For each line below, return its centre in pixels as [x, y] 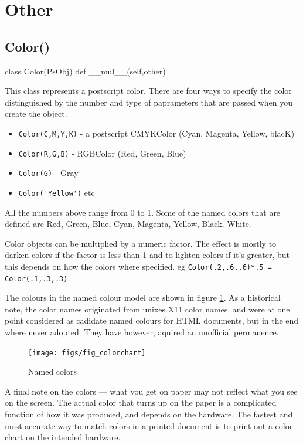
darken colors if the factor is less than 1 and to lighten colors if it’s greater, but [147, 255]
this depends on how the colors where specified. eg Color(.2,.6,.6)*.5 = [138, 266]
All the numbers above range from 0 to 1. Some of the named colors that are [143, 212]
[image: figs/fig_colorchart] [87, 353]
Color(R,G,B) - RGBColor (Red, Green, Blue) [102, 153]
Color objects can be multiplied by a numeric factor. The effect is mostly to [141, 243]
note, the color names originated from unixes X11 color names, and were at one [147, 309]
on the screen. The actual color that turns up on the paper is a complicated [141, 402]
